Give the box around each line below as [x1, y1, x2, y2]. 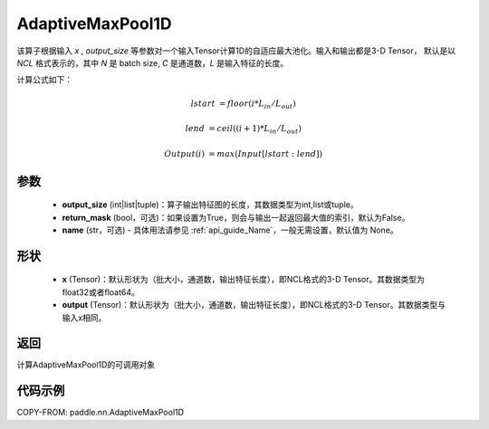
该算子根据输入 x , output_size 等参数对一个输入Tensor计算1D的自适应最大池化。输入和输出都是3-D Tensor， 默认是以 [16, 45, 456, 56]
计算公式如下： [16, 74, 72, 85]
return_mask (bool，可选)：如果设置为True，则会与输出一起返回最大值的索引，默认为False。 [62, 212, 410, 223]
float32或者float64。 [62, 286, 140, 298]
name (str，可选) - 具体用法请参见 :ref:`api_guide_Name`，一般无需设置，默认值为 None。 [62, 224, 398, 235]
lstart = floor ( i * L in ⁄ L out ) [190, 98, 296, 110]
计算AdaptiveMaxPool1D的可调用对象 [16, 359, 156, 370]
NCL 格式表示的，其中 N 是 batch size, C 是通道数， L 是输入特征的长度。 [16, 57, 289, 68]
